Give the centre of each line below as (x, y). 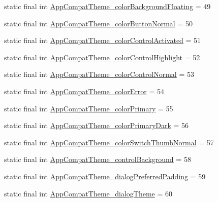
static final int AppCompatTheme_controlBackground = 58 (98, 159)
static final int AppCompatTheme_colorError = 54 (84, 91)
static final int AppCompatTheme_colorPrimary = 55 (89, 108)
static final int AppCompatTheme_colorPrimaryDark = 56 (97, 125)
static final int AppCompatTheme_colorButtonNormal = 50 (98, 23)
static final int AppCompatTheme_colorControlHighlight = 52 (102, 57)
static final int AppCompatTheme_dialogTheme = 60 (88, 193)
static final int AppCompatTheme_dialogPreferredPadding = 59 (105, 176)
